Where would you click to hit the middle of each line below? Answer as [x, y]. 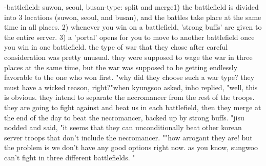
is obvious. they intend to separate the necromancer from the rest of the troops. [129, 97]
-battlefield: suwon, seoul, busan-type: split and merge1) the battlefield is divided [131, 7]
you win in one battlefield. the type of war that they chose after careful [116, 47]
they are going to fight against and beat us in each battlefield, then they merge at [133, 107]
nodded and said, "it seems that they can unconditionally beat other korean [123, 127]
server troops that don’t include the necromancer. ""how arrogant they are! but [128, 137]
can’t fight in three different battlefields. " [70, 157]
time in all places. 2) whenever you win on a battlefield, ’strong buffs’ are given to [133, 27]
